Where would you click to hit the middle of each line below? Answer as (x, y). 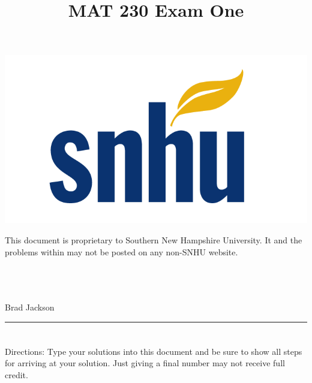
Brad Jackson (30, 307)
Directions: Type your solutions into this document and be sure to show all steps (154, 351)
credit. (16, 374)
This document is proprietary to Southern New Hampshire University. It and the (154, 239)
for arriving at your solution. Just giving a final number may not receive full (145, 363)
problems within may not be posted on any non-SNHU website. (121, 251)
